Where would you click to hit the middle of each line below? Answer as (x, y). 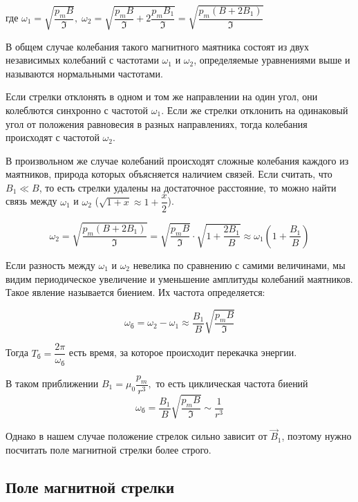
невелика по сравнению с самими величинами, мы (239, 264)
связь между (31, 201)
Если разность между (50, 264)
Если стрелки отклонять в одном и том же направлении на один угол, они (162, 96)
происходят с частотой (53, 137)
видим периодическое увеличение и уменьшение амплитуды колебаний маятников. (179, 278)
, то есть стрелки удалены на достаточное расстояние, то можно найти (188, 187)
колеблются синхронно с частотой (77, 110)
